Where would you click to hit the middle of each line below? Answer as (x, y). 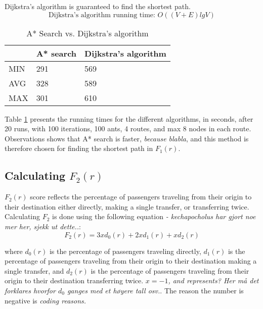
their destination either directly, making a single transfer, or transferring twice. (127, 206)
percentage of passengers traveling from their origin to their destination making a (131, 261)
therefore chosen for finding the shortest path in (79, 148)
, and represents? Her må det (213, 280)
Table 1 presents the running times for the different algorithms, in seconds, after (129, 118)
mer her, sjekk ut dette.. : (43, 226)
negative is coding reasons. (46, 300)
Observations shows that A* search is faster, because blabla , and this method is (127, 138)
